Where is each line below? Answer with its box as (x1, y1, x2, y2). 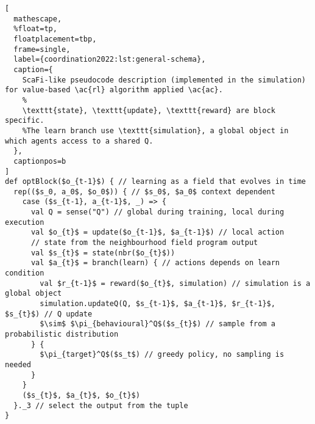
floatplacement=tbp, (13, 34, 97, 43)
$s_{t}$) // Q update (5, 309, 93, 318)
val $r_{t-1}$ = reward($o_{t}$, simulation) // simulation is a (40, 279, 311, 288)
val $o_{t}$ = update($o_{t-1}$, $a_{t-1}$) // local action (30, 228, 285, 237)
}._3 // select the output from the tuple (13, 401, 188, 410)
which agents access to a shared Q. (5, 136, 154, 145)
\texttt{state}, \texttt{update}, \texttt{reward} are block (22, 106, 275, 115)
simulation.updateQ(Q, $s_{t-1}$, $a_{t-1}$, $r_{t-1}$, (40, 299, 275, 309)
